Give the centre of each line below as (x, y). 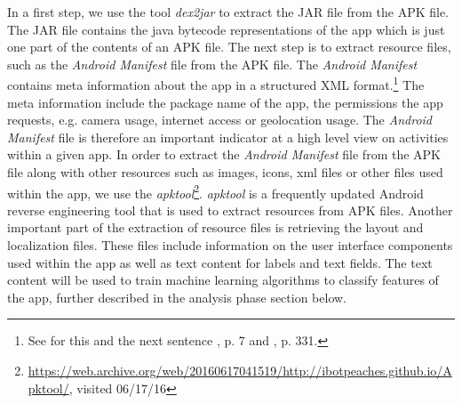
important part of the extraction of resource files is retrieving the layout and (215, 227)
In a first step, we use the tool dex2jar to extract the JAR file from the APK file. (228, 12)
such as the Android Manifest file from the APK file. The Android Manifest (212, 64)
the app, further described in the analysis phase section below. (177, 297)
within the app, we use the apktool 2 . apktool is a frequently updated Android (215, 191)
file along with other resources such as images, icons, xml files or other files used (225, 172)
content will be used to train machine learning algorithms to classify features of (223, 280)
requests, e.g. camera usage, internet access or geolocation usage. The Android (219, 120)
